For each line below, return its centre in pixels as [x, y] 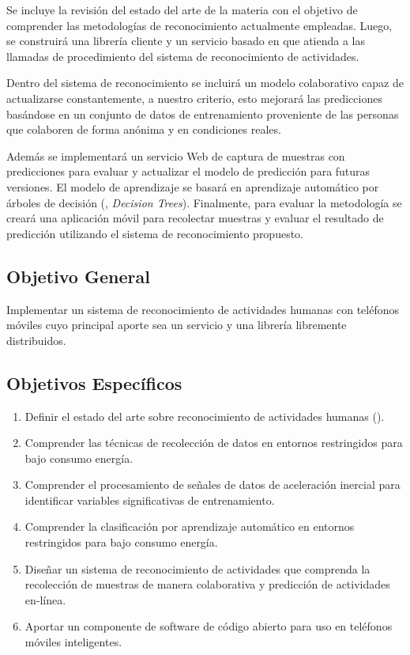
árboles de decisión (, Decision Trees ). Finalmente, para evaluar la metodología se [204, 202]
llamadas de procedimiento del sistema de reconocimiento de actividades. [183, 56]
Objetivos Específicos [94, 382]
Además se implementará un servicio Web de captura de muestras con [176, 155]
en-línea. [45, 599]
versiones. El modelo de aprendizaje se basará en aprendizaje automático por [193, 186]
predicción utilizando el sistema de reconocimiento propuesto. [155, 233]
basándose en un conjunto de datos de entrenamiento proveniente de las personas [203, 114]
